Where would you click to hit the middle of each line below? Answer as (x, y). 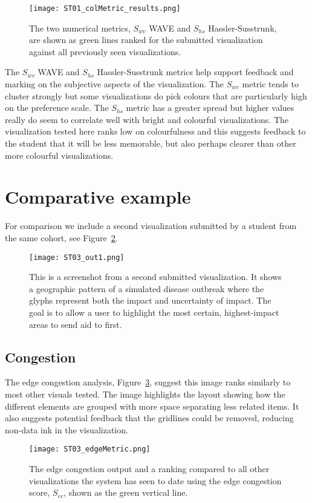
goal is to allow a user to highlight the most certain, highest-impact (154, 312)
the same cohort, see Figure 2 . (61, 237)
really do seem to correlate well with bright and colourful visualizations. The (147, 119)
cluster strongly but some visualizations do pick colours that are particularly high (156, 95)
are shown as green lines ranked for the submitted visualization (146, 40)
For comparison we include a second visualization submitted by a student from (151, 226)
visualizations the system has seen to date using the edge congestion (155, 480)
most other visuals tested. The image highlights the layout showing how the (145, 394)
